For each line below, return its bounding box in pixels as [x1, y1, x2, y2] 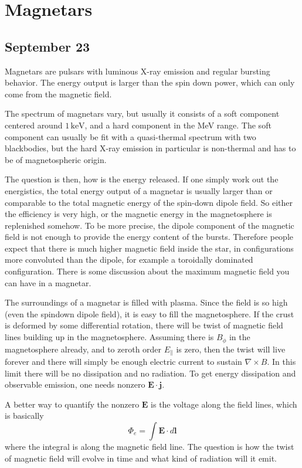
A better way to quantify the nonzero [5, 398, 140, 410]
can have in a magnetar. [5, 276, 91, 289]
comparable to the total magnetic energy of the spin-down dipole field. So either [5, 196, 293, 208]
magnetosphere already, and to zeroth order [5, 342, 162, 355]
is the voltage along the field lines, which [151, 398, 297, 410]
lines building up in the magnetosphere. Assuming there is [5, 331, 214, 343]
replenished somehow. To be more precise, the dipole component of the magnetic [5, 219, 294, 231]
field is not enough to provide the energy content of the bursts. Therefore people [5, 230, 293, 243]
